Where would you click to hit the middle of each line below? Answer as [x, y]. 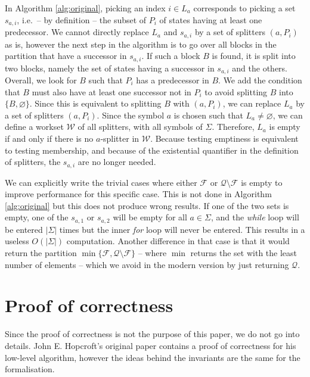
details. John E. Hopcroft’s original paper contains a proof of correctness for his [151, 345]
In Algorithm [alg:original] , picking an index [85, 8]
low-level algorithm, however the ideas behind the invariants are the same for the [153, 357]
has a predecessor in [173, 80]
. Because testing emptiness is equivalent [224, 138]
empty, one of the [37, 217]
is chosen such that [208, 115]
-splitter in [120, 138]
